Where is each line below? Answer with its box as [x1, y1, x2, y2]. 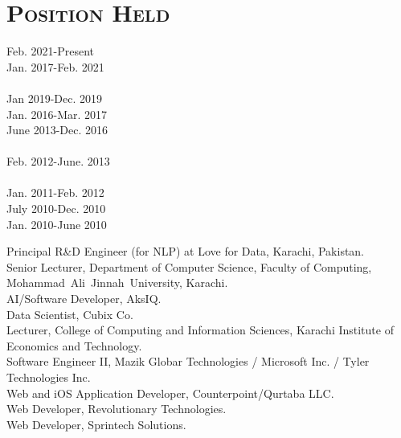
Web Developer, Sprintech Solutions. [6, 415, 186, 432]
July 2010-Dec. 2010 [6, 200, 106, 217]
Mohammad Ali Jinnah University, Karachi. [6, 274, 228, 291]
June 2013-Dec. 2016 [6, 121, 108, 138]
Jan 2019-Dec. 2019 [6, 89, 102, 106]
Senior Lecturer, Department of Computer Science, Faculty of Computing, [6, 258, 372, 275]
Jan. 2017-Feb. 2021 [6, 58, 104, 75]
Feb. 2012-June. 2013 [6, 153, 110, 170]
